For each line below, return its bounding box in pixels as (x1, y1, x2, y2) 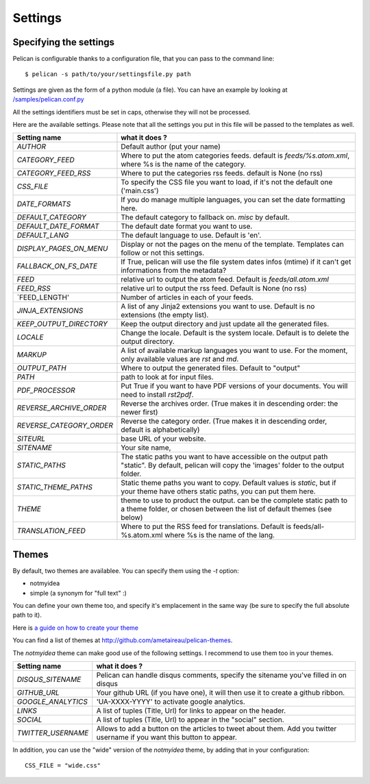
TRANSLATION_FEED (16, 526, 86, 536)
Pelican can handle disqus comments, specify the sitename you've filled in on (96, 670, 347, 680)
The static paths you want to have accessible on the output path (121, 452, 328, 462)
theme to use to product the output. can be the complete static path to (121, 495, 348, 505)
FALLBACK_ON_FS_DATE (16, 261, 98, 271)
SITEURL (16, 434, 46, 443)
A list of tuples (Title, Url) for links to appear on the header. (96, 706, 286, 715)
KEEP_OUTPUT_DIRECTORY (16, 319, 108, 329)
